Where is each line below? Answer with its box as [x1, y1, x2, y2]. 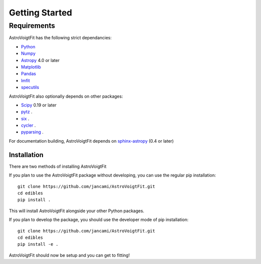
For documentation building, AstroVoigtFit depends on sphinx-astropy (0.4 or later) [9, 138, 174, 144]
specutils [21, 85, 40, 90]
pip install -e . [17, 242, 58, 247]
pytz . [21, 109, 32, 115]
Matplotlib [21, 64, 41, 70]
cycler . [21, 122, 36, 128]
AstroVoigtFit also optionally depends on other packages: [9, 93, 123, 99]
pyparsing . [21, 129, 43, 135]
